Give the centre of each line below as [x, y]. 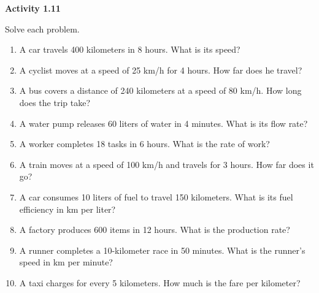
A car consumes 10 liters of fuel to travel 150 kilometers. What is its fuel [156, 196]
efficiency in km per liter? [67, 209]
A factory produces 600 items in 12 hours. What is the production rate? [155, 230]
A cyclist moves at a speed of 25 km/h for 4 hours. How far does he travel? [161, 70]
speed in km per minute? [66, 262]
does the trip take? [55, 102]
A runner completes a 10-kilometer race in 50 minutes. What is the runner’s [162, 250]
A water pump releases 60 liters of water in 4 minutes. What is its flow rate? [163, 123]
